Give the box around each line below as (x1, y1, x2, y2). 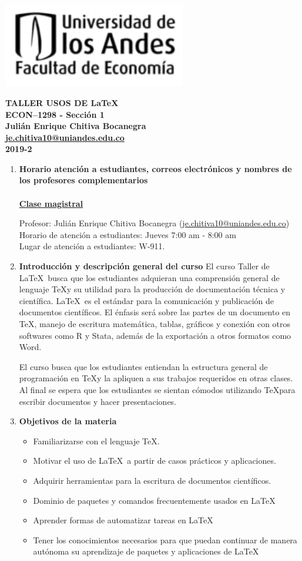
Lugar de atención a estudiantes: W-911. (19, 240, 165, 252)
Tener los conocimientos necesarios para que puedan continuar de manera (33, 533, 297, 546)
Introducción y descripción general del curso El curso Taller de (19, 260, 270, 272)
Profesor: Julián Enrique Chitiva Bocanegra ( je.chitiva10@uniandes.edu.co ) (19, 217, 290, 229)
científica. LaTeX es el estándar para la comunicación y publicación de (19, 294, 274, 306)
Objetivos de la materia (19, 415, 117, 427)
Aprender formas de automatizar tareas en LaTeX (33, 514, 213, 526)
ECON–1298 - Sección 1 (5, 108, 105, 120)
